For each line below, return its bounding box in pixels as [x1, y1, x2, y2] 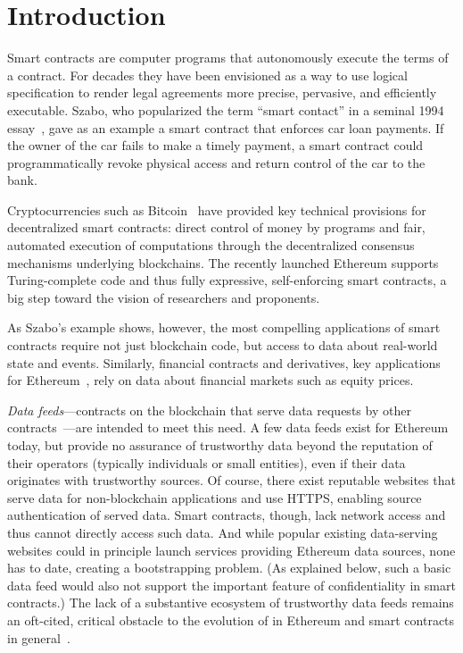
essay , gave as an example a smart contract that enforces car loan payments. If [7, 118, 444, 137]
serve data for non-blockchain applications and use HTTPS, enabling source [7, 488, 422, 506]
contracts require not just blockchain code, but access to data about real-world [7, 336, 438, 355]
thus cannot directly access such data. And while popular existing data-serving [7, 523, 438, 541]
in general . [7, 628, 70, 647]
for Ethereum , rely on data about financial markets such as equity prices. [7, 371, 414, 389]
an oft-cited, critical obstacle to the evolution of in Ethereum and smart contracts [7, 610, 455, 629]
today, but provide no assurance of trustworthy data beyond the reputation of [7, 436, 433, 454]
